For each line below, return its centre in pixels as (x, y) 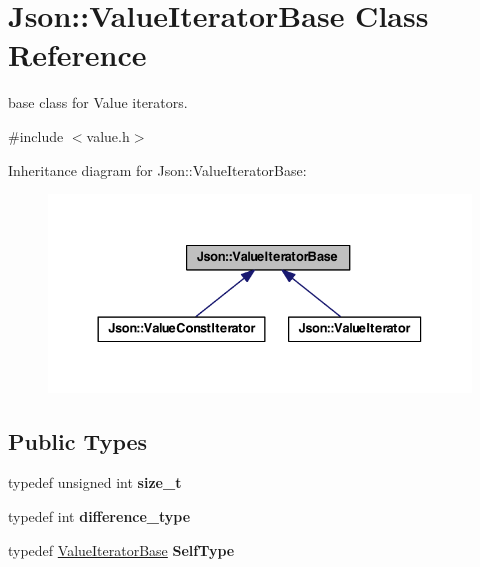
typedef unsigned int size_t (95, 482)
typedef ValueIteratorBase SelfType (121, 549)
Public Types (78, 440)
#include (36, 135)
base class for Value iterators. (98, 102)
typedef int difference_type (99, 516)
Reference (77, 54)
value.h (108, 135)
